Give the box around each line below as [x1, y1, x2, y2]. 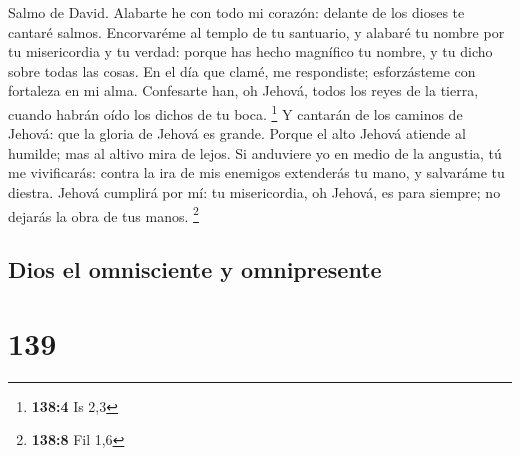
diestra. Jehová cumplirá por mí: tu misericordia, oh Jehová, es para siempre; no [8, 182, 501, 202]
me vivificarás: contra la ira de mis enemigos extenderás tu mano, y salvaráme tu [8, 162, 505, 183]
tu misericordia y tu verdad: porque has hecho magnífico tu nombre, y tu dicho [8, 41, 493, 62]
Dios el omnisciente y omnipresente [8, 254, 382, 285]
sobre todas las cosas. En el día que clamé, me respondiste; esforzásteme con [8, 60, 476, 81]
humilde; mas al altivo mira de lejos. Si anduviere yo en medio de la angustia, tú [8, 142, 502, 163]
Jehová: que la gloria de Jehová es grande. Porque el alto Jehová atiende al [8, 123, 466, 144]
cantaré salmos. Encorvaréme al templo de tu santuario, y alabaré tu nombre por [8, 21, 505, 42]
